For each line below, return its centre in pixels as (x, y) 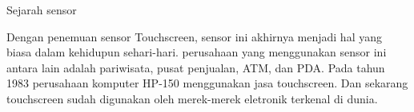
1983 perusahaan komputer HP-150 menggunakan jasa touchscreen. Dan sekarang (207, 83)
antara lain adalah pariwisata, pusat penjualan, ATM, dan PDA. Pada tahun (196, 67)
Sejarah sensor (42, 10)
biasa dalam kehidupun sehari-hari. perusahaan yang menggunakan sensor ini (197, 52)
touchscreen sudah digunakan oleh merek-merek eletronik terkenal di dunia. (192, 98)
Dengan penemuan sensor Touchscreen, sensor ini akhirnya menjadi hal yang (194, 36)
